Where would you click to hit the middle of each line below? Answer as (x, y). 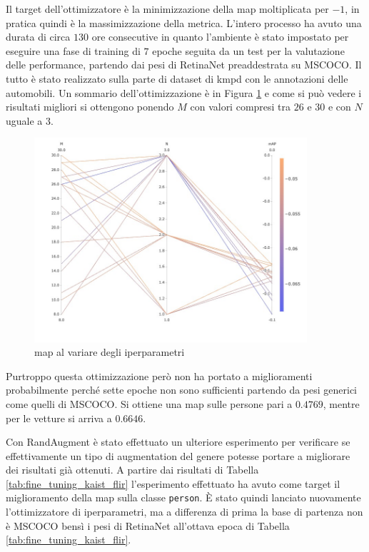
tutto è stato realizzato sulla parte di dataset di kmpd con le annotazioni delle (177, 78)
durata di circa (38, 37)
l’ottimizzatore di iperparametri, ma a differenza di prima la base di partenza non (184, 512)
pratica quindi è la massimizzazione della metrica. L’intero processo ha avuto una (184, 22)
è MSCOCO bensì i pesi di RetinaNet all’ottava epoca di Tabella (148, 525)
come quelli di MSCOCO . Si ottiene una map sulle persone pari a (149, 403)
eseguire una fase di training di (73, 50)
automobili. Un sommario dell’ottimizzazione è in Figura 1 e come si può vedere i (184, 92)
